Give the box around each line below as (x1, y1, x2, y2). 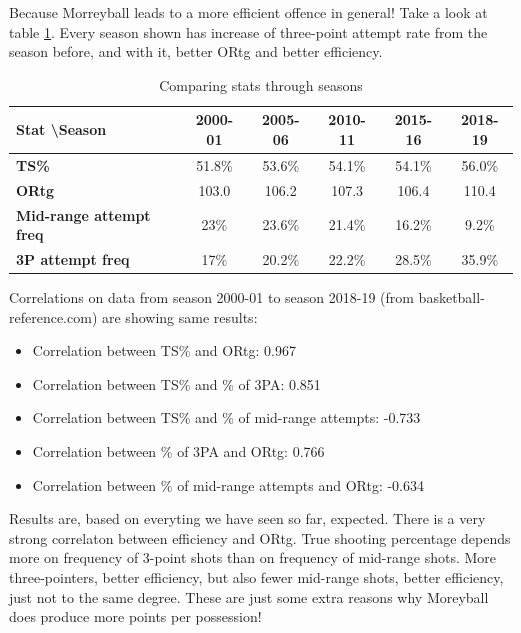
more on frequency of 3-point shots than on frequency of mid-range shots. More (9, 547, 497, 568)
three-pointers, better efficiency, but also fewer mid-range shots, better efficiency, (9, 566, 504, 587)
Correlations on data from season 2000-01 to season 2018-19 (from (9, 287, 414, 308)
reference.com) (9, 306, 98, 327)
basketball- (418, 287, 485, 308)
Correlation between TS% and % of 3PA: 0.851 (32, 373, 321, 394)
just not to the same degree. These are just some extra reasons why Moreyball (9, 586, 489, 607)
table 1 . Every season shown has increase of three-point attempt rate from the (9, 21, 488, 42)
